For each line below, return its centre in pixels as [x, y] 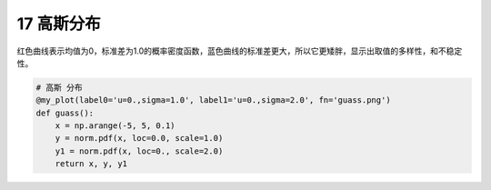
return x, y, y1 [91, 164]
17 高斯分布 [59, 24]
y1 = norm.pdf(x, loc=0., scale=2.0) [139, 151]
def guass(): [65, 113]
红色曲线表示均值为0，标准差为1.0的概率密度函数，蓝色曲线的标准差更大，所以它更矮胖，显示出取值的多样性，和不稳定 [240, 51]
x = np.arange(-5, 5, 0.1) [115, 126]
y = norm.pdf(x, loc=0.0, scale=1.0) [139, 138]
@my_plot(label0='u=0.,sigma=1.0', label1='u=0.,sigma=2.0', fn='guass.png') [213, 100]
